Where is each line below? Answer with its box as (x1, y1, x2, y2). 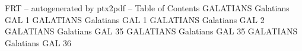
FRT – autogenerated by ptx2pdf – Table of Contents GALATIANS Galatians (5, 2, 290, 14)
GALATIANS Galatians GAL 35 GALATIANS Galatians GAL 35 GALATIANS (5, 25, 298, 37)
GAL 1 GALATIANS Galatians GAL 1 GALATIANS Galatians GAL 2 (5, 13, 265, 26)
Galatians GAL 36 (5, 36, 72, 49)
